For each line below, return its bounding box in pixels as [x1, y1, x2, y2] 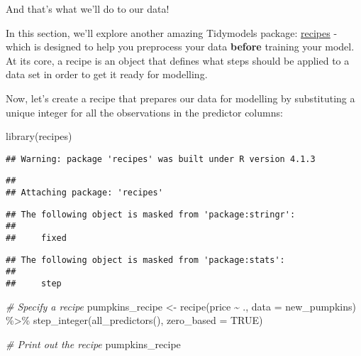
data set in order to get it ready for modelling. [6, 67, 208, 82]
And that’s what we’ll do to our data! [6, 1, 170, 16]
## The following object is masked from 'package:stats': [6, 254, 285, 265]
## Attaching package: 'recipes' [6, 188, 163, 198]
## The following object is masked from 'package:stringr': [6, 209, 296, 220]
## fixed [6, 233, 67, 244]
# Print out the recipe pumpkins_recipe [6, 336, 181, 351]
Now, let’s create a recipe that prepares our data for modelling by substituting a [6, 90, 355, 105]
